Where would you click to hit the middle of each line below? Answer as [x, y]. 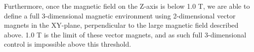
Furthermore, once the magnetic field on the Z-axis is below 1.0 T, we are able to [127, 6]
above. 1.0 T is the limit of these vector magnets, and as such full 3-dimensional [125, 34]
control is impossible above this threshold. [68, 44]
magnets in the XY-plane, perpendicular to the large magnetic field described [121, 25]
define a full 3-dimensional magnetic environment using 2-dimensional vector [120, 15]
